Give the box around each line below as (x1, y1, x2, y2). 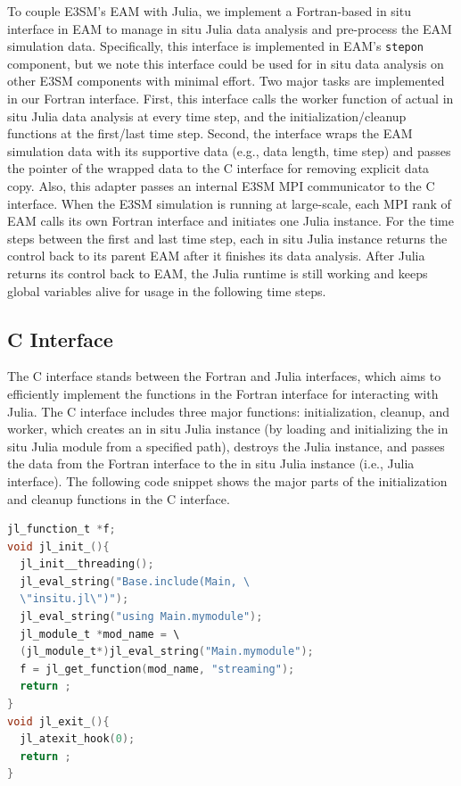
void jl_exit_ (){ (7, 715, 110, 728)
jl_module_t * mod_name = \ (20, 627, 180, 641)
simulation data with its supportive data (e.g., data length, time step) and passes (7, 141, 451, 160)
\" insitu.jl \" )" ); (20, 592, 129, 606)
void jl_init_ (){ (7, 540, 110, 553)
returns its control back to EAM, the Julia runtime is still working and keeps (7, 263, 428, 282)
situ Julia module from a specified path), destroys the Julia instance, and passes (7, 436, 445, 455)
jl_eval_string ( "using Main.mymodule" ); (20, 610, 263, 624)
